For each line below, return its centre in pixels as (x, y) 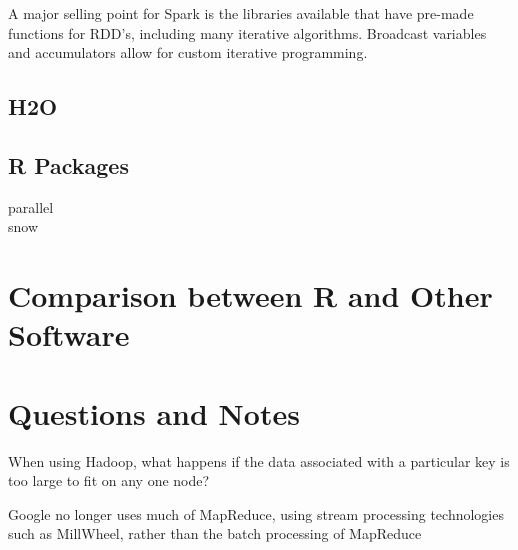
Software (69, 334)
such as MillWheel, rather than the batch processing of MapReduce (215, 533)
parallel (31, 206)
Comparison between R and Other (250, 295)
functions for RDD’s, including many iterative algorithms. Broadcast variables (247, 32)
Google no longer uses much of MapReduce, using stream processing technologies (256, 513)
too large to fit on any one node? (109, 480)
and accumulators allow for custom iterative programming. (188, 52)
